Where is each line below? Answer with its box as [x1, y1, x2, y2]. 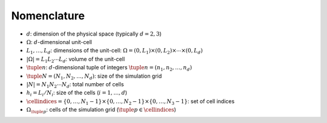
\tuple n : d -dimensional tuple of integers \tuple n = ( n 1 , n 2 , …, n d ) [26, 64, 192, 72]
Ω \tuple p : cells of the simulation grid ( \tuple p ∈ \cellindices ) [26, 106, 177, 115]
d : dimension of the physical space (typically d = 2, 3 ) [26, 30, 162, 37]
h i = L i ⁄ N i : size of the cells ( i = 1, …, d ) [26, 89, 127, 98]
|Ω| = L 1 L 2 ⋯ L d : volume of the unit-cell [26, 55, 125, 64]
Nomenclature [11, 9, 85, 22]
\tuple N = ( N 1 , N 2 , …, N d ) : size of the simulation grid [26, 72, 162, 81]
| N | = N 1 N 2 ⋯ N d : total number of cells [26, 80, 124, 89]
